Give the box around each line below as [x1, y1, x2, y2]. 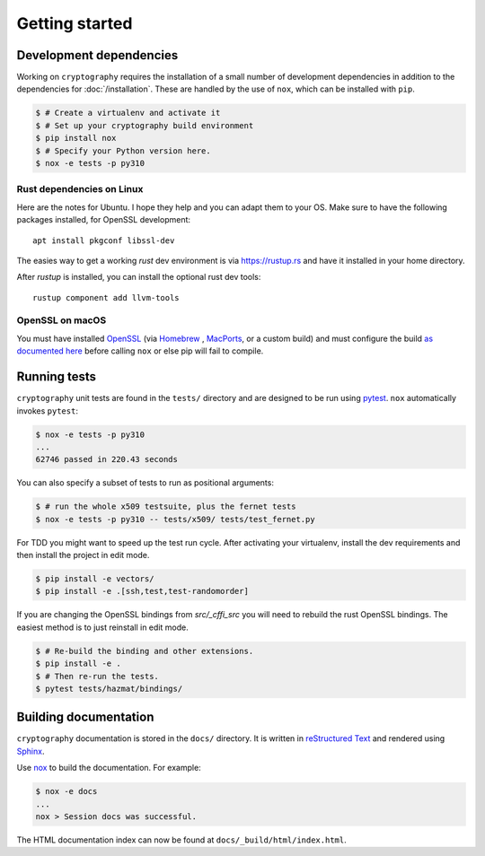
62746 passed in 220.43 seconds [35, 454, 179, 465]
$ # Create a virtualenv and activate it [35, 108, 221, 118]
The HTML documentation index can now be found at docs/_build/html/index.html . [16, 834, 347, 845]
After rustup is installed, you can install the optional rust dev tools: [16, 272, 261, 283]
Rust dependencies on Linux [16, 183, 144, 196]
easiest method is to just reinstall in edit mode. [16, 622, 189, 633]
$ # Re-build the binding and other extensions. [35, 646, 254, 656]
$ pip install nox [35, 133, 117, 144]
